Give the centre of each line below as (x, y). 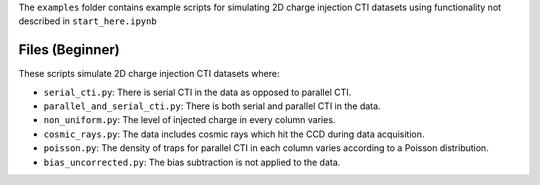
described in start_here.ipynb (87, 21)
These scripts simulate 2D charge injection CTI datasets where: (149, 74)
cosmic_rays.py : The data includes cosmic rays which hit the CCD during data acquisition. (234, 134)
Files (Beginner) (69, 50)
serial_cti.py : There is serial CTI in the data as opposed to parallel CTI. (197, 92)
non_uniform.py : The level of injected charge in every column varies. (189, 120)
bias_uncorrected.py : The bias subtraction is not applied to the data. (192, 162)
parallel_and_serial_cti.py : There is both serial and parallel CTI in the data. (212, 106)
